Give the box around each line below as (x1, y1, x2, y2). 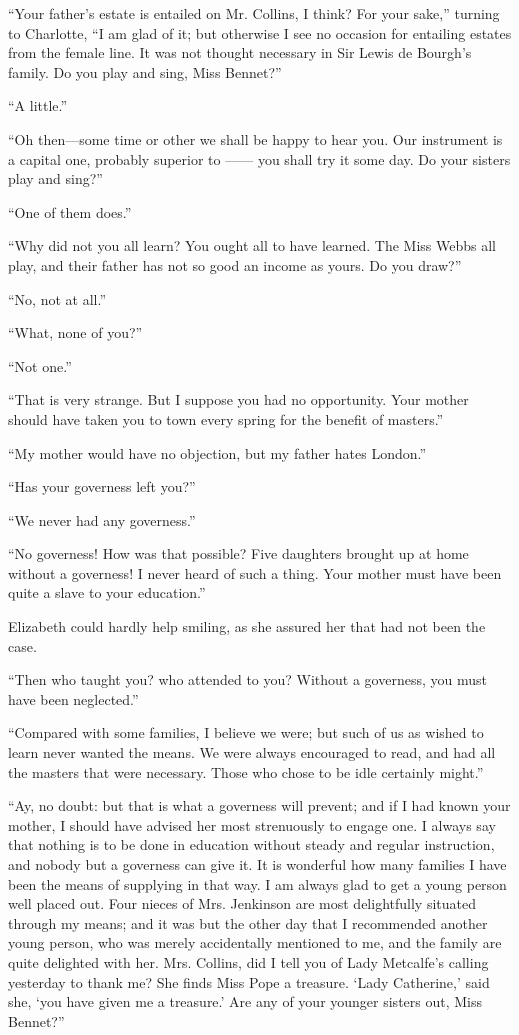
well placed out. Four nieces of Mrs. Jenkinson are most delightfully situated (8, 893, 476, 914)
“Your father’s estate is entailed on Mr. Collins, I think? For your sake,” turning (8, 3, 500, 23)
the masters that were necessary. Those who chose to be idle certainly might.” (8, 761, 484, 782)
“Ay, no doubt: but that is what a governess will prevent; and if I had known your (8, 795, 511, 816)
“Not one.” (8, 355, 72, 376)
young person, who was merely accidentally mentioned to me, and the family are (8, 932, 502, 953)
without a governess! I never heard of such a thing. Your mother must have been (8, 562, 502, 583)
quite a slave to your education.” (8, 582, 206, 603)
